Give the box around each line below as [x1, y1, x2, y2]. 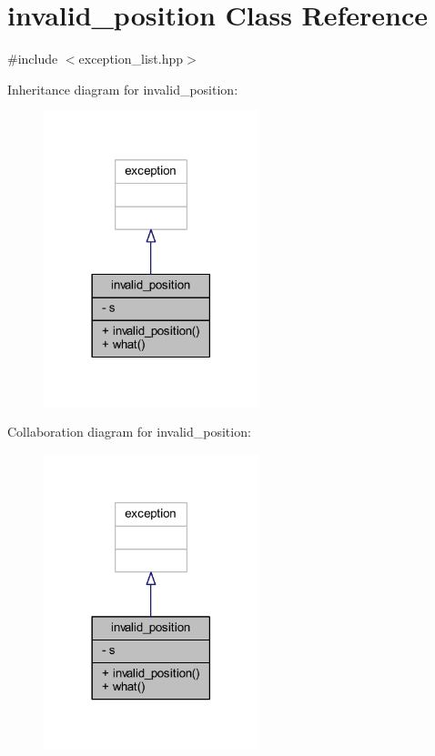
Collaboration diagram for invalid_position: [7, 422, 251, 441]
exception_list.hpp [78, 49, 183, 68]
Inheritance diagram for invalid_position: [7, 79, 238, 98]
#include [7, 49, 58, 68]
